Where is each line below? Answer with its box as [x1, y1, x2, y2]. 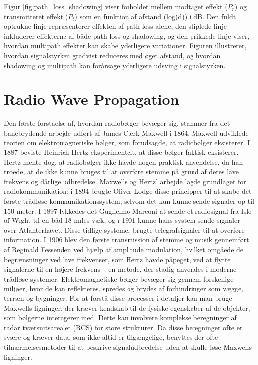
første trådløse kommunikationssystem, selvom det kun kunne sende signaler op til [4, 196, 254, 206]
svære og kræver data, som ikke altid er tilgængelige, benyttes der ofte [4, 332, 218, 342]
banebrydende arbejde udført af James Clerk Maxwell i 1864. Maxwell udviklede [4, 127, 249, 138]
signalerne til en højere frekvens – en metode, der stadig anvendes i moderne [4, 264, 237, 274]
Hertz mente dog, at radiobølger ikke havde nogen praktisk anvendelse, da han [4, 156, 243, 167]
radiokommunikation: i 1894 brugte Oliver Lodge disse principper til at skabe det [4, 186, 252, 196]
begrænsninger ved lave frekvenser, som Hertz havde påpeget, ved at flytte [4, 254, 231, 264]
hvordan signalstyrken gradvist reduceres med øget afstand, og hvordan [4, 50, 221, 60]
